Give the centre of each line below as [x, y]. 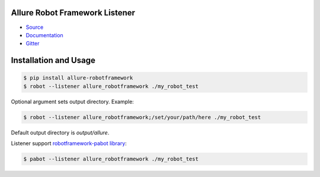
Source [35, 27]
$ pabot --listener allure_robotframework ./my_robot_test [111, 159]
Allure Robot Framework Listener [73, 13]
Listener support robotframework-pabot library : [69, 143]
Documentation [44, 35]
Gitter [33, 44]
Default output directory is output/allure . [60, 132]
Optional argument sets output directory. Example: [73, 101]
